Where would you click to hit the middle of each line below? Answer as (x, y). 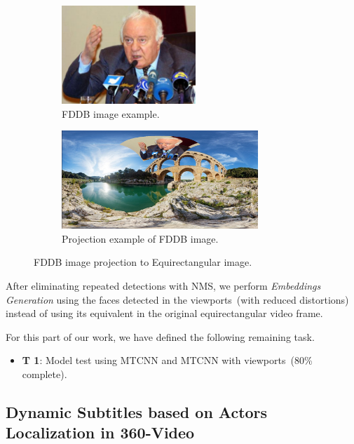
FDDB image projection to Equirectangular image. (143, 262)
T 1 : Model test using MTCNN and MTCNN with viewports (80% (167, 360)
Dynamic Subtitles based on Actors (137, 411)
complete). (45, 374)
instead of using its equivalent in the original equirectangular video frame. (164, 313)
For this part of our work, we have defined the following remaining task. (160, 336)
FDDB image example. (111, 113)
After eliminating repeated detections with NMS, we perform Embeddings (163, 285)
